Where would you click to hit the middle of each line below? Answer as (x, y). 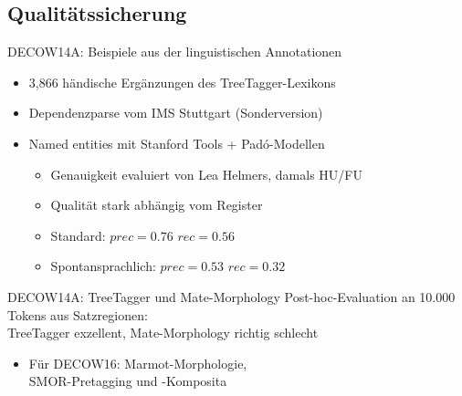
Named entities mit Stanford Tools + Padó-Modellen (177, 143)
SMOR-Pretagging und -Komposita (128, 381)
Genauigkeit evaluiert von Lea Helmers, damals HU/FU (206, 174)
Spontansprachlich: (103, 266)
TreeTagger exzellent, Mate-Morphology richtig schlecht (163, 333)
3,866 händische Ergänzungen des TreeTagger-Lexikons (182, 82)
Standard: (78, 235)
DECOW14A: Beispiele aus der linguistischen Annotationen (175, 52)
